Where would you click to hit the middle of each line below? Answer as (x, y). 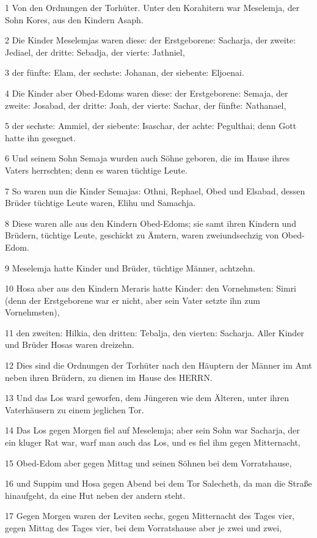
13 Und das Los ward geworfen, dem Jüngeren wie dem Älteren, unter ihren (147, 398)
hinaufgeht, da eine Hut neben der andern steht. (95, 495)
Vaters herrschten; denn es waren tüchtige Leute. (96, 170)
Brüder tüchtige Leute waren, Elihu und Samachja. (100, 203)
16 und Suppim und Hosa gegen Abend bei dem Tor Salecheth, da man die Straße (158, 483)
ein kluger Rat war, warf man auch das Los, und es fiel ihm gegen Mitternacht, (153, 442)
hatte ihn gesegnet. (40, 137)
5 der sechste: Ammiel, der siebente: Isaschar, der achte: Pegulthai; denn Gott (151, 126)
